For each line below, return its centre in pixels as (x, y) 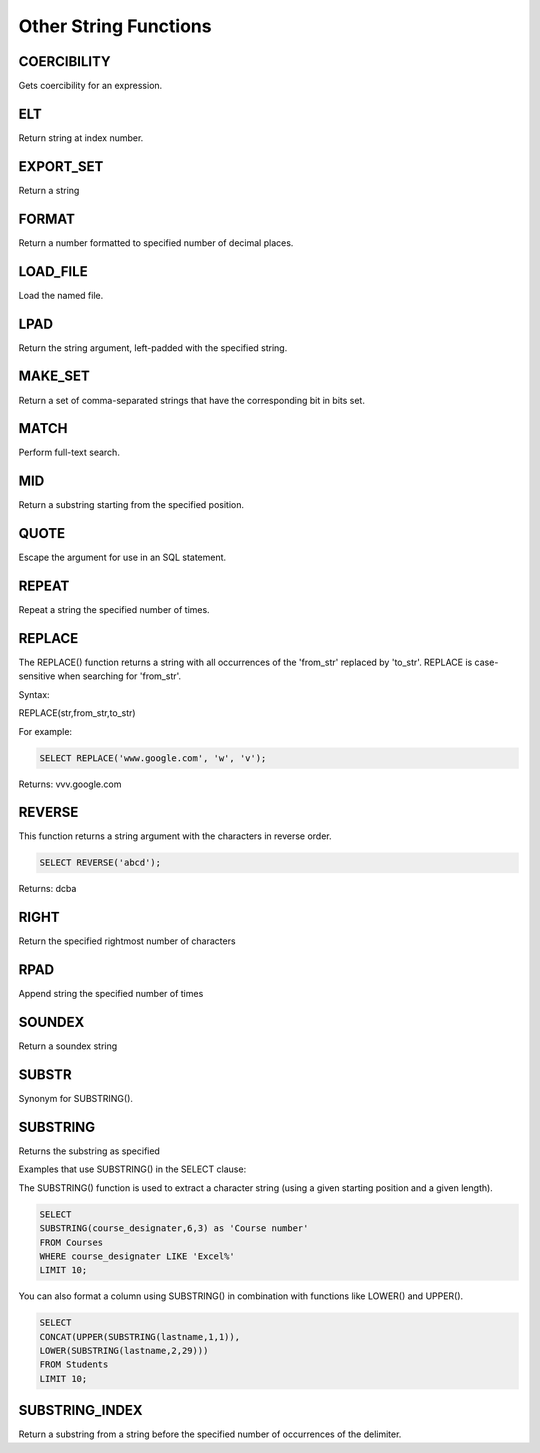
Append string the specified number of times (111, 994)
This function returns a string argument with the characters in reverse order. (175, 836)
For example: (45, 731)
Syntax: (34, 694)
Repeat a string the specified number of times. (114, 610)
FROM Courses (71, 1242)
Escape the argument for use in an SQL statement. (122, 557)
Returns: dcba (47, 889)
